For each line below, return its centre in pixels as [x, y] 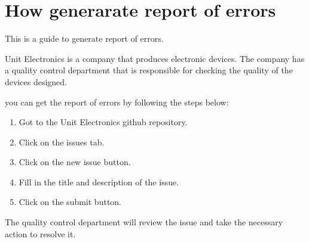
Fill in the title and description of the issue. [99, 182]
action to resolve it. [40, 233]
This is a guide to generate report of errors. [84, 38]
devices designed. [36, 81]
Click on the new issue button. [75, 162]
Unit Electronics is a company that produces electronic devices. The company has [155, 58]
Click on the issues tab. [62, 142]
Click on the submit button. [70, 202]
